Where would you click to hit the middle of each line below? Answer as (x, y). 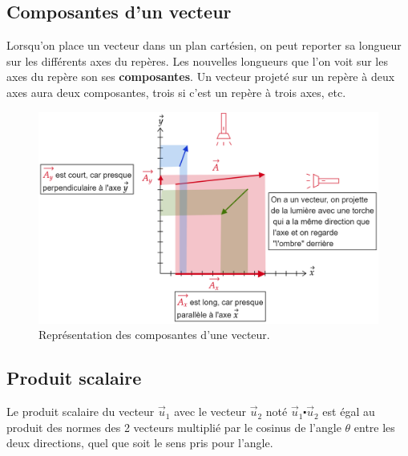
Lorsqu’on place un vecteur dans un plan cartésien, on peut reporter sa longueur (204, 45)
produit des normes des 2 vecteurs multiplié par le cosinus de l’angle (174, 427)
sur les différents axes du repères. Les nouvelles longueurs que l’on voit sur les (197, 61)
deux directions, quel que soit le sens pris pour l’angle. (140, 443)
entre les (374, 427)
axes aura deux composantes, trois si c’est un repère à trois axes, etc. (176, 92)
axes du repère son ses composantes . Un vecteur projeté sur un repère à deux (201, 77)
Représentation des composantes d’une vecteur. (154, 335)
